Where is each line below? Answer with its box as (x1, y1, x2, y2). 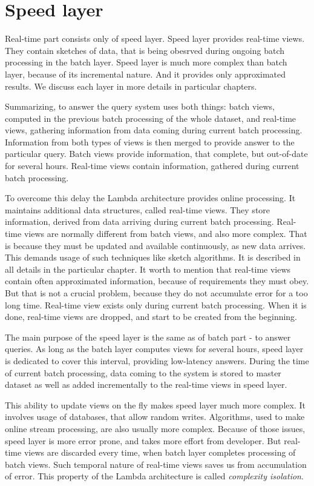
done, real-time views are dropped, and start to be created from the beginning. (5, 310, 298, 323)
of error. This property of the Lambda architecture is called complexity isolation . (5, 470, 304, 482)
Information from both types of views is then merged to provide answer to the (5, 135, 295, 148)
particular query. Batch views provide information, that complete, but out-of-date (5, 147, 308, 160)
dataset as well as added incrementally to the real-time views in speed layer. (5, 378, 287, 391)
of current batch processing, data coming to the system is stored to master (5, 366, 281, 379)
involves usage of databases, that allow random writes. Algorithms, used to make (5, 410, 305, 423)
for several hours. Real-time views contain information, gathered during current (5, 159, 299, 172)
